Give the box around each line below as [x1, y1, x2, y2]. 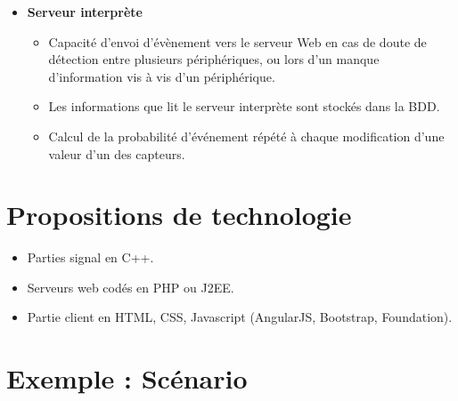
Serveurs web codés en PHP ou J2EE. [27, 277, 234, 296]
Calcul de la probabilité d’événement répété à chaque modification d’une [48, 126, 445, 145]
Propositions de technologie [6, 196, 352, 233]
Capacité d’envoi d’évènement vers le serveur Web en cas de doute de [48, 32, 427, 51]
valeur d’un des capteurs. [48, 144, 185, 163]
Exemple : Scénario [6, 360, 248, 397]
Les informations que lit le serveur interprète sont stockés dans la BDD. [48, 97, 440, 116]
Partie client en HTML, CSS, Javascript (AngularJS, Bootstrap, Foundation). [27, 308, 453, 326]
